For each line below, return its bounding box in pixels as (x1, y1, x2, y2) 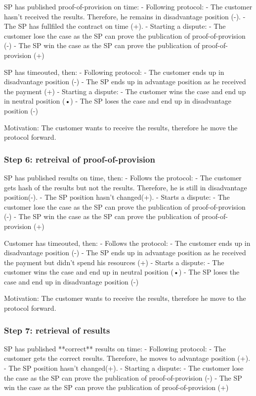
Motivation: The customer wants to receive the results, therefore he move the (4, 122, 238, 132)
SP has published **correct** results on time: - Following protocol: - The (4, 343, 226, 353)
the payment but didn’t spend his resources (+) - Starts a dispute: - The (4, 257, 224, 267)
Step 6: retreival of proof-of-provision (4, 153, 155, 165)
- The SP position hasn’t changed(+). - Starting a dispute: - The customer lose (4, 363, 244, 373)
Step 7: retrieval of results (4, 324, 110, 336)
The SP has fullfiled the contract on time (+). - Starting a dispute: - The (4, 21, 226, 31)
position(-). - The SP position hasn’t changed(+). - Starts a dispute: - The (4, 192, 230, 202)
